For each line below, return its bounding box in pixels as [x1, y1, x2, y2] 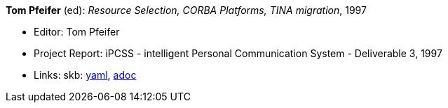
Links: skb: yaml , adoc [34, 69, 137, 81]
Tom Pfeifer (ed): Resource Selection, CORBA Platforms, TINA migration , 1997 [6, 4, 367, 16]
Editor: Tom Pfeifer [34, 26, 120, 38]
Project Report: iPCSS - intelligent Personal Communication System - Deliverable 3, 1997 [34, 47, 442, 59]
